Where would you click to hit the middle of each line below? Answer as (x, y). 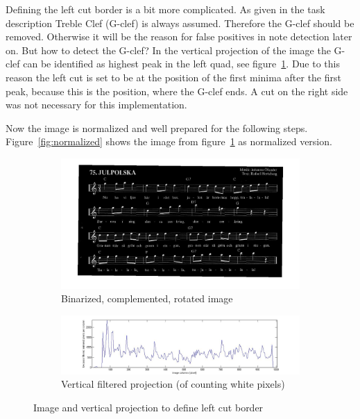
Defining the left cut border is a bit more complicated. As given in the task (165, 9)
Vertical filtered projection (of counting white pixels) (173, 384)
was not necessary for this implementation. (96, 105)
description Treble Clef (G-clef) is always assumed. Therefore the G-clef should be (180, 23)
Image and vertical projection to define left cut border (148, 408)
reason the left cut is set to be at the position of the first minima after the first (173, 77)
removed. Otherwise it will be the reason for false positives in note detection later (179, 36)
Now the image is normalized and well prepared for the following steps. (157, 128)
